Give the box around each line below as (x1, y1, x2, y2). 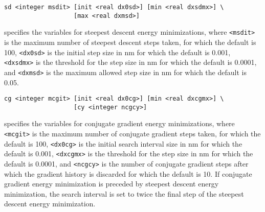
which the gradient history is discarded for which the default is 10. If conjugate (4, 168, 252, 179)
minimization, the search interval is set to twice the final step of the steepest (4, 188, 244, 199)
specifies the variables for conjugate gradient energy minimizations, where (4, 118, 235, 129)
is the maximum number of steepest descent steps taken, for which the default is (4, 36, 256, 47)
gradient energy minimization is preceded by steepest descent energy (4, 178, 219, 189)
